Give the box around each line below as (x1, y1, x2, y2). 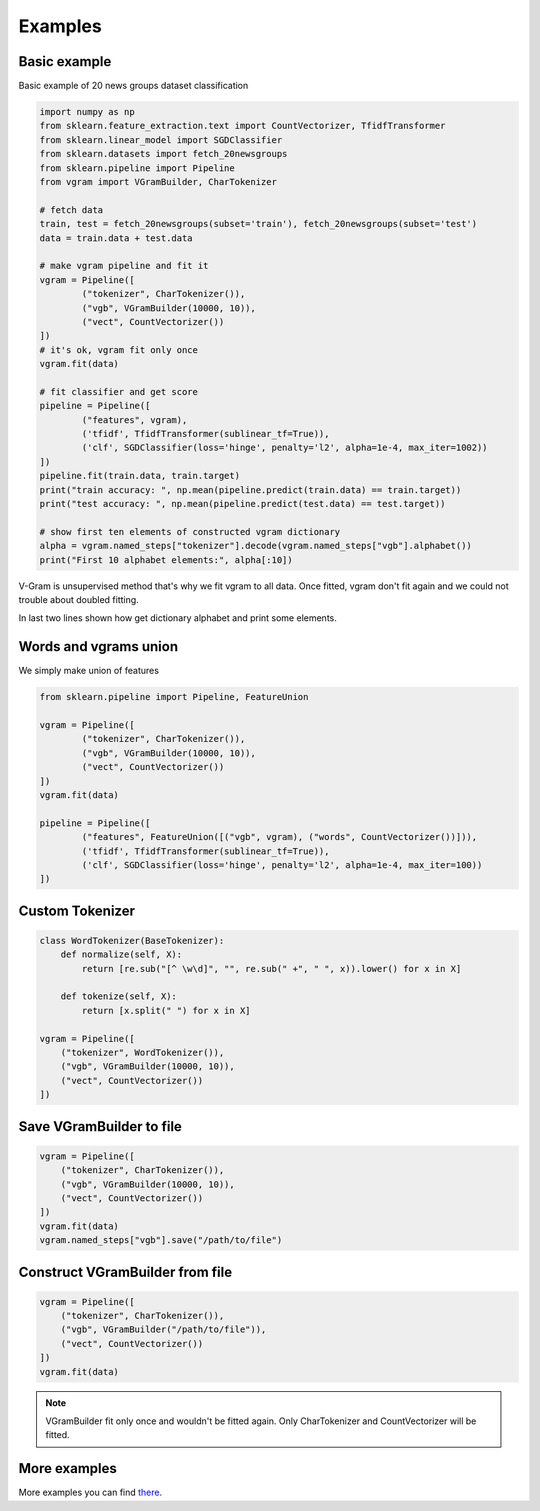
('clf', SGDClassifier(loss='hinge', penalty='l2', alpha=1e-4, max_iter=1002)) (81, 442, 489, 454)
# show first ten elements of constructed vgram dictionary (39, 526, 341, 537)
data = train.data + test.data (39, 232, 194, 244)
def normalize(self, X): (60, 949, 183, 960)
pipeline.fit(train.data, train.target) (39, 470, 240, 482)
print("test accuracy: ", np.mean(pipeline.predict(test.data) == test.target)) (39, 498, 446, 509)
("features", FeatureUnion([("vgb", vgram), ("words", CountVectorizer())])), (81, 831, 478, 843)
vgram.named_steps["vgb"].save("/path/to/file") (39, 1235, 283, 1246)
